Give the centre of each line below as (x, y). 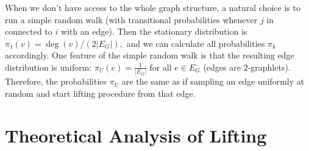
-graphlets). (269, 67)
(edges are (222, 67)
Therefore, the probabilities (56, 81)
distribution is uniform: (48, 67)
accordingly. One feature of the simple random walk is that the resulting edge (150, 55)
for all (161, 67)
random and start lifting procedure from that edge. (100, 93)
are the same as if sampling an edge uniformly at (213, 81)
